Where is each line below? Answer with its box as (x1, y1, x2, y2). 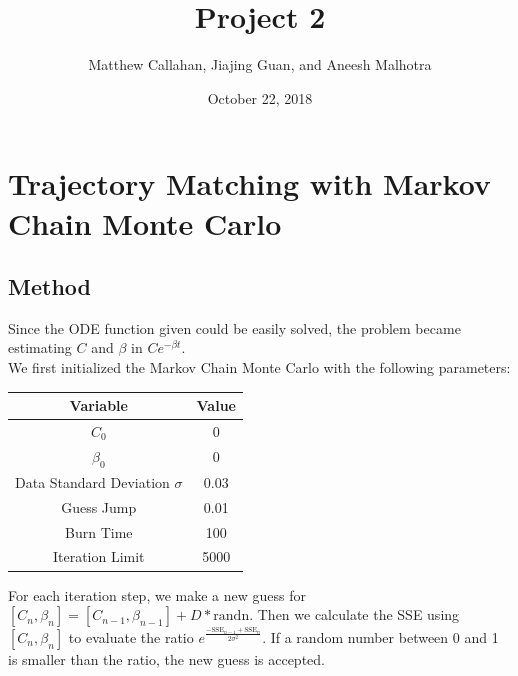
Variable (69, 395, 128, 416)
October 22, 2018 (207, 87, 313, 108)
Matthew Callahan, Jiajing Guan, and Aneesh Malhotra (88, 54, 432, 75)
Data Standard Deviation (15, 471, 170, 492)
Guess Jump (61, 496, 137, 517)
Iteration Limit (52, 546, 145, 567)
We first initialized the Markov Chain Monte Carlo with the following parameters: (8, 357, 511, 378)
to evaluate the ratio (68, 626, 194, 647)
